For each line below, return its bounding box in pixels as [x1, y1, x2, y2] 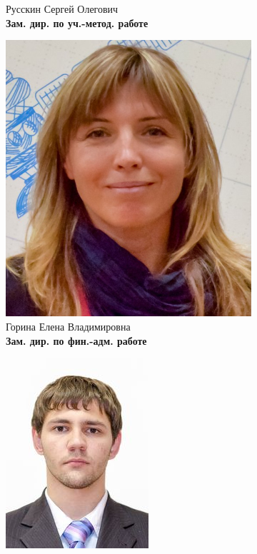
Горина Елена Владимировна [6, 319, 131, 333]
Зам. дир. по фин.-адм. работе [6, 333, 147, 348]
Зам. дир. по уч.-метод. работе [6, 15, 148, 30]
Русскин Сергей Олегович [6, 1, 119, 16]
